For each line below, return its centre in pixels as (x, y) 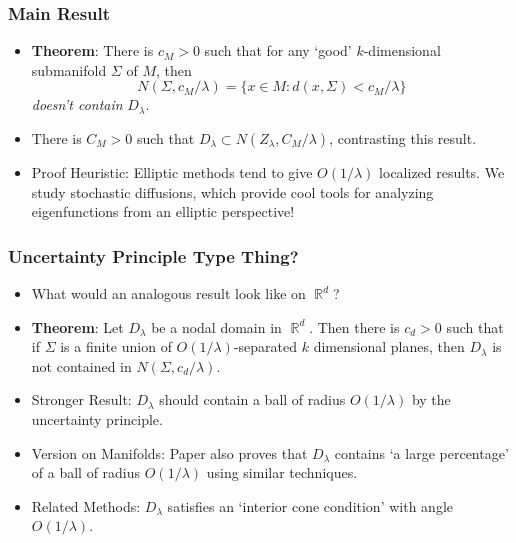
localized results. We (442, 172)
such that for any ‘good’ (278, 50)
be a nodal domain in (216, 326)
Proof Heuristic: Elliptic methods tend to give (172, 172)
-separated (265, 346)
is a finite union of (116, 346)
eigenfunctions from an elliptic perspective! (163, 211)
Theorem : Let (77, 326)
